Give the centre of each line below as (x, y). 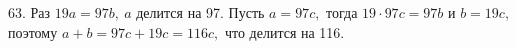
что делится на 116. (284, 31)
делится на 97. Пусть (200, 12)
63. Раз (29, 12)
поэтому (33, 31)
